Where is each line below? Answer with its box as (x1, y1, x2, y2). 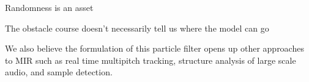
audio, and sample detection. (5, 66, 113, 78)
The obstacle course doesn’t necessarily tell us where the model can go (5, 21, 269, 34)
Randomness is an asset (5, 1, 94, 13)
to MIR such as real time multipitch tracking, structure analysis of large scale (5, 53, 296, 66)
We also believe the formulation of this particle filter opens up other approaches (5, 42, 304, 55)
